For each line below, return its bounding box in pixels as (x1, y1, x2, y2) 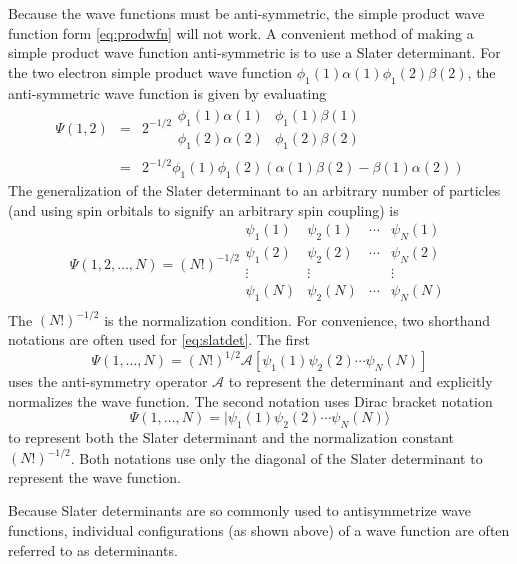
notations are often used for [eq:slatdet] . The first (8, 329, 310, 350)
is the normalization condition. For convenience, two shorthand (104, 309, 491, 330)
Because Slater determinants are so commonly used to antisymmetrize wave (8, 500, 472, 521)
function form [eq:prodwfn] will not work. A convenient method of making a (8, 22, 474, 43)
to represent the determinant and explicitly (228, 371, 493, 392)
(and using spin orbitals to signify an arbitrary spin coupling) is (8, 199, 399, 220)
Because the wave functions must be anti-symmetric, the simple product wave (8, 3, 485, 23)
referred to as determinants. (8, 539, 178, 560)
